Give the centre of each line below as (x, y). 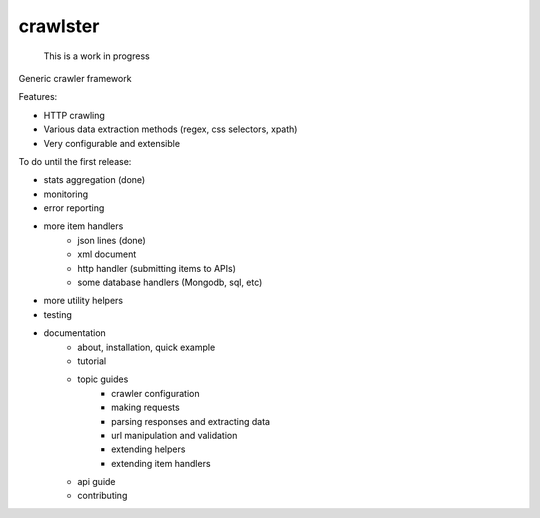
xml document (107, 254)
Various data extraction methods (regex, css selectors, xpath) (170, 129)
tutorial (92, 361)
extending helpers (148, 449)
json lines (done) (112, 240)
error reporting (74, 208)
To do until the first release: (75, 161)
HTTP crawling (74, 115)
